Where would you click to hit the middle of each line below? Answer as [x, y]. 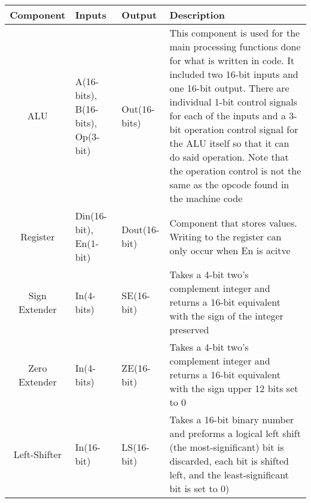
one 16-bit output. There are [229, 88]
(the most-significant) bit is [227, 447]
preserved [189, 329]
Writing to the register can [225, 236]
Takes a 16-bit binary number [232, 419]
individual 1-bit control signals [234, 102]
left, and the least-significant [229, 475]
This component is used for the [235, 33]
